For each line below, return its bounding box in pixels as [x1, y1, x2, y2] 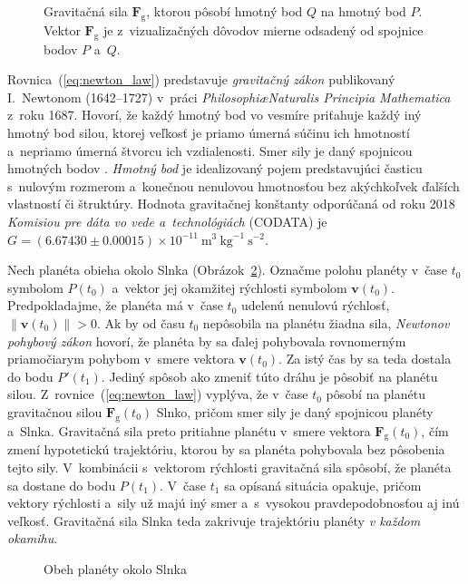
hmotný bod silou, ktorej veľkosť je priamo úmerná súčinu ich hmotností [7, 122, 410, 141]
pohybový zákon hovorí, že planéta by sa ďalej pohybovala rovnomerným [7, 331, 406, 350]
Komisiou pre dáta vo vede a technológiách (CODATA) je [7, 211, 327, 230]
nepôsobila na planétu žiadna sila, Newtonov [202, 313, 450, 332]
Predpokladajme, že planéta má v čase [7, 296, 223, 315]
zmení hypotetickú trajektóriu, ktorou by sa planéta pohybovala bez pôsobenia [7, 440, 445, 459]
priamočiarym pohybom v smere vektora [7, 349, 235, 368]
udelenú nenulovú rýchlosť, [240, 296, 390, 315]
